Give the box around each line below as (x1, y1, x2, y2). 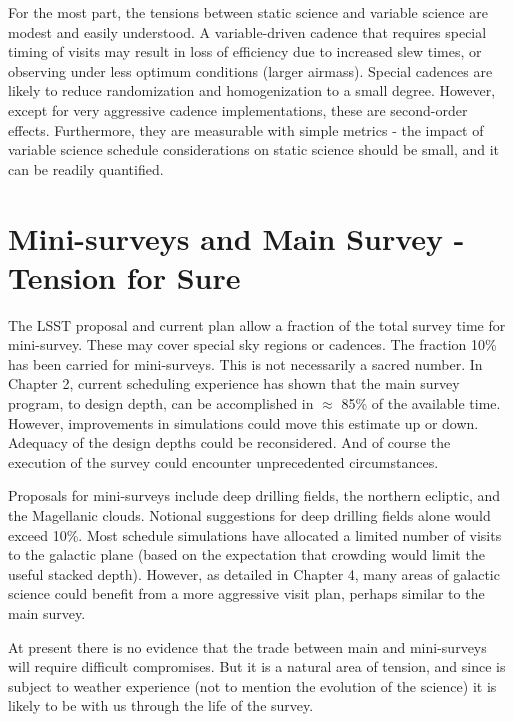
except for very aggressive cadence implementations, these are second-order (8, 99, 468, 120)
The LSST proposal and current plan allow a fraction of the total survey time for (8, 314, 506, 335)
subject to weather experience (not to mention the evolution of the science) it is (8, 675, 497, 696)
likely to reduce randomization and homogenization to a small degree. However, (8, 80, 496, 101)
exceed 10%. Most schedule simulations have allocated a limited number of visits (8, 524, 502, 545)
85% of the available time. (341, 393, 501, 414)
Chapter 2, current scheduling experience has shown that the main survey (8, 373, 460, 394)
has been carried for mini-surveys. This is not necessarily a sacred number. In (8, 353, 483, 374)
